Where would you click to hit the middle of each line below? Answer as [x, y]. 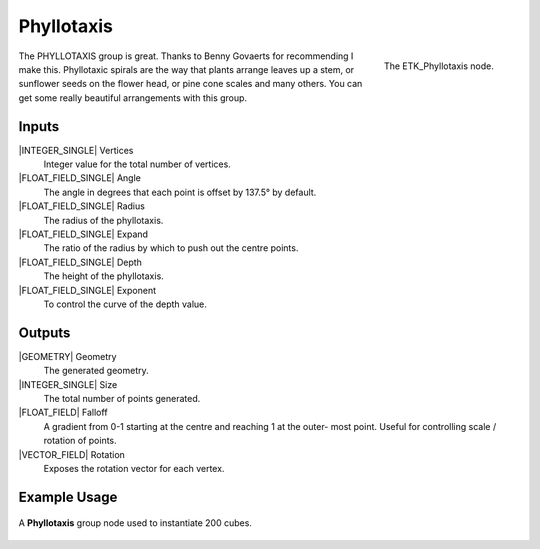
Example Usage [68, 496]
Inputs [39, 126]
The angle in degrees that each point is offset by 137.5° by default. [180, 192]
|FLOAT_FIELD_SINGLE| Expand [83, 234]
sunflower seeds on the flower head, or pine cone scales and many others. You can [190, 84]
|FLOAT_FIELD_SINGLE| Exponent [87, 290]
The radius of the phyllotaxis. [103, 220]
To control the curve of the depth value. [125, 304]
